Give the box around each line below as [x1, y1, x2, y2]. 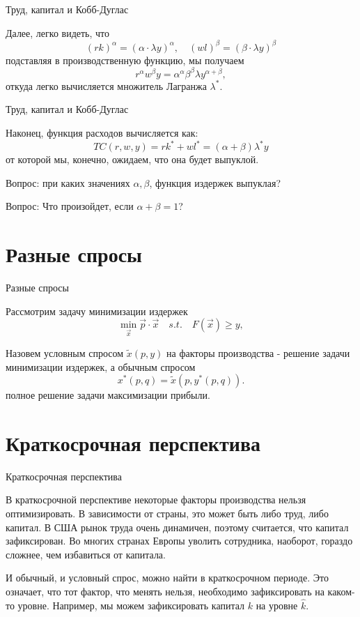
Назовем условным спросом [6, 345, 124, 360]
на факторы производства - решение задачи [166, 345, 350, 360]
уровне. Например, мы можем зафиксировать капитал [17, 597, 245, 612]
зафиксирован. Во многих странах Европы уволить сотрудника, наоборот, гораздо [6, 533, 353, 548]
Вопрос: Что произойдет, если [6, 199, 134, 213]
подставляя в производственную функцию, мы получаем [6, 52, 244, 67]
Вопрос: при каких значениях [6, 175, 130, 190]
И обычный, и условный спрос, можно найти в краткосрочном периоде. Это [6, 570, 329, 585]
